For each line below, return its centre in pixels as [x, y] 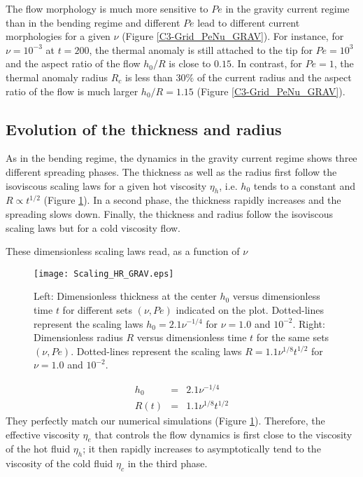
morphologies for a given [58, 36]
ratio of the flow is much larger [72, 91]
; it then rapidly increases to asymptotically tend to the [202, 449]
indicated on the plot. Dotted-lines [250, 309]
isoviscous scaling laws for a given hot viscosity [106, 185]
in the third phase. [168, 463]
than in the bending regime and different [93, 22]
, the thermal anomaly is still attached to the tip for [201, 49]
